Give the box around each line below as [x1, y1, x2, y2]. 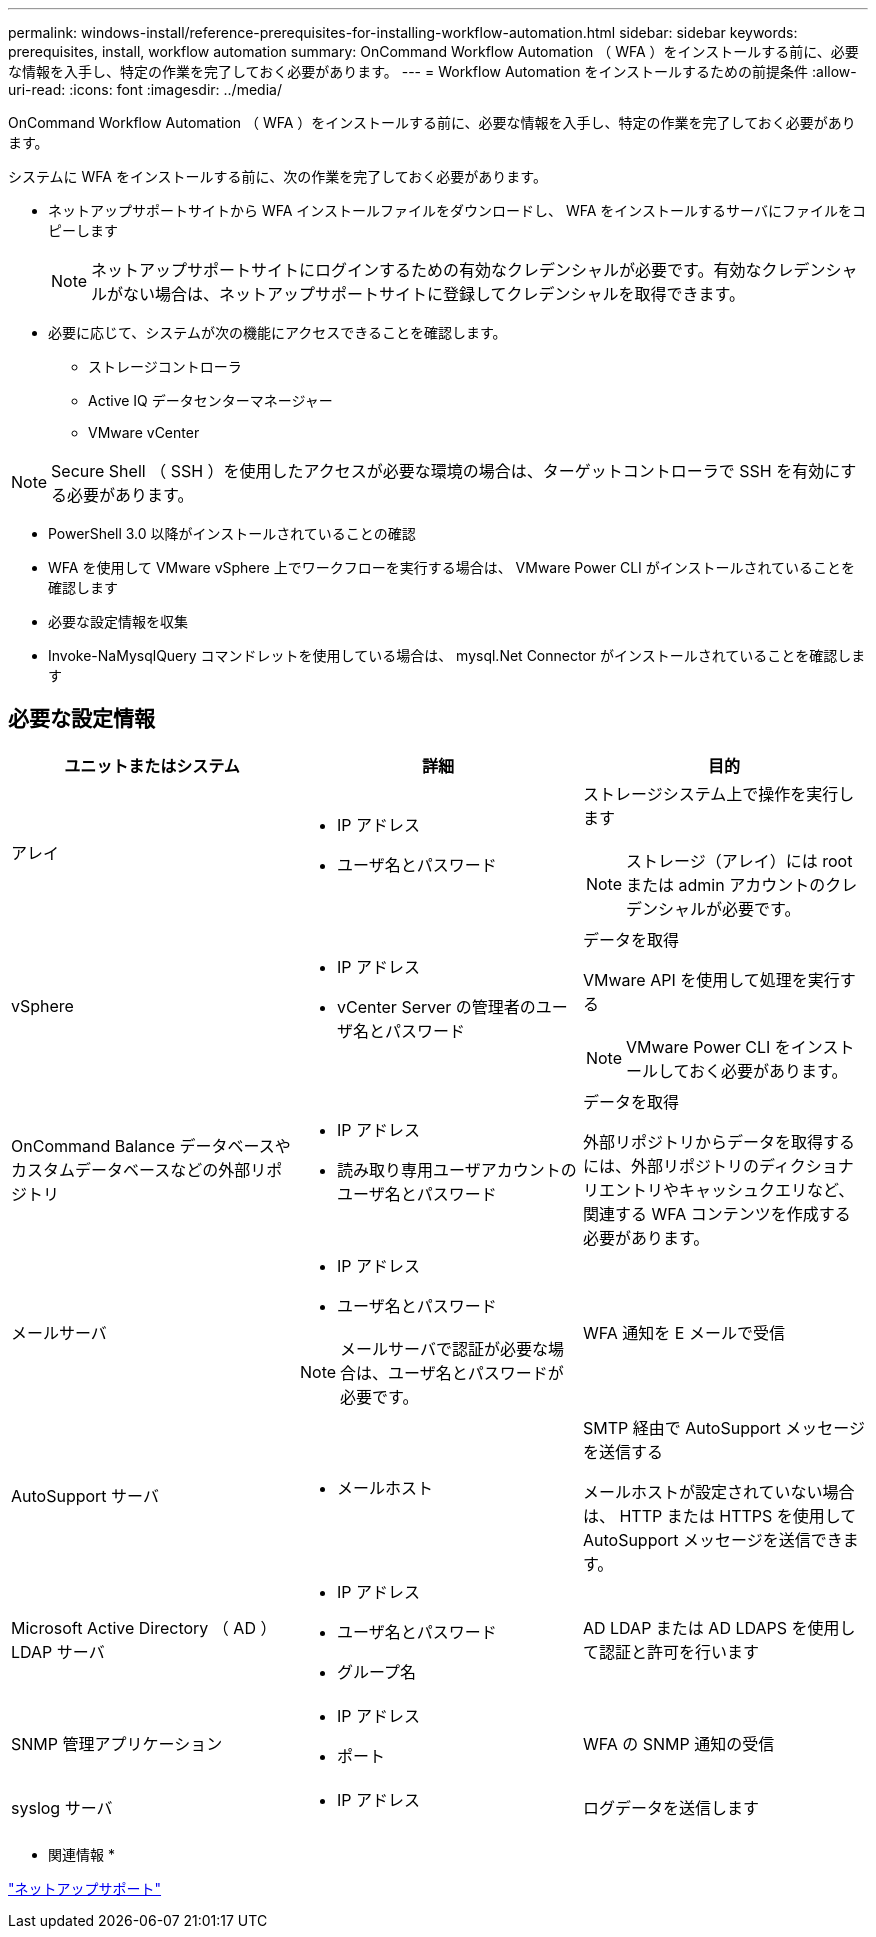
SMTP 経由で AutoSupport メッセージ [582, 1417, 866, 1438]
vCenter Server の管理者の [336, 996, 536, 1017]
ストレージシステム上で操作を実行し [582, 783, 855, 804]
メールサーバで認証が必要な [340, 1338, 548, 1359]
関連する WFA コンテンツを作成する [582, 1203, 851, 1224]
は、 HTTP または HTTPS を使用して [582, 1505, 857, 1526]
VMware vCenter [88, 424, 200, 441]
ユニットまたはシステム [64, 755, 240, 776]
